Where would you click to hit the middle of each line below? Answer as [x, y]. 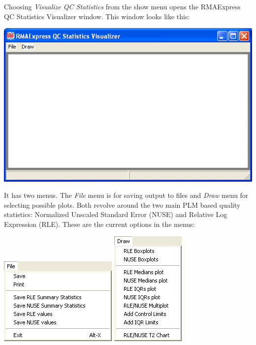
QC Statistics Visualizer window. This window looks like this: [97, 16]
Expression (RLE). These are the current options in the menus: [99, 224]
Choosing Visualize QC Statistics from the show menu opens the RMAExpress [122, 6]
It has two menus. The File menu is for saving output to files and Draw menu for [126, 195]
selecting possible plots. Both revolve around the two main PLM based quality [122, 204]
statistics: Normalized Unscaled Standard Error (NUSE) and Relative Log [116, 214]
